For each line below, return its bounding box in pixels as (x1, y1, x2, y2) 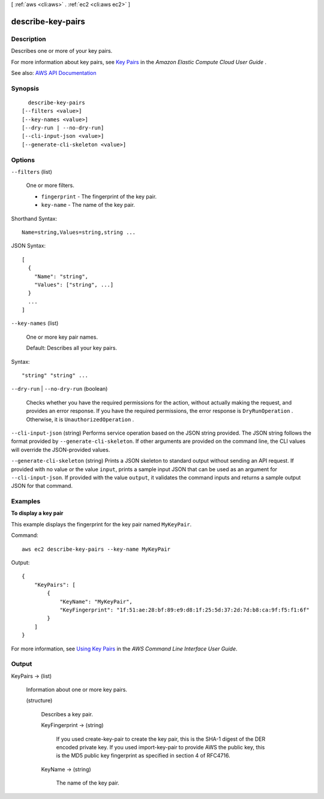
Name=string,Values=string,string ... (22, 228, 136, 236)
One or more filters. (26, 182, 74, 189)
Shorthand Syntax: (11, 215, 57, 222)
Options (11, 156, 35, 164)
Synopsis (11, 84, 39, 92)
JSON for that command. (11, 483, 73, 490)
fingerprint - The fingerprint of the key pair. (41, 192, 157, 200)
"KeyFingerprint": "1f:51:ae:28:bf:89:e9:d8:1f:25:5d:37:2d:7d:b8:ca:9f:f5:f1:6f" (59, 606, 310, 613)
